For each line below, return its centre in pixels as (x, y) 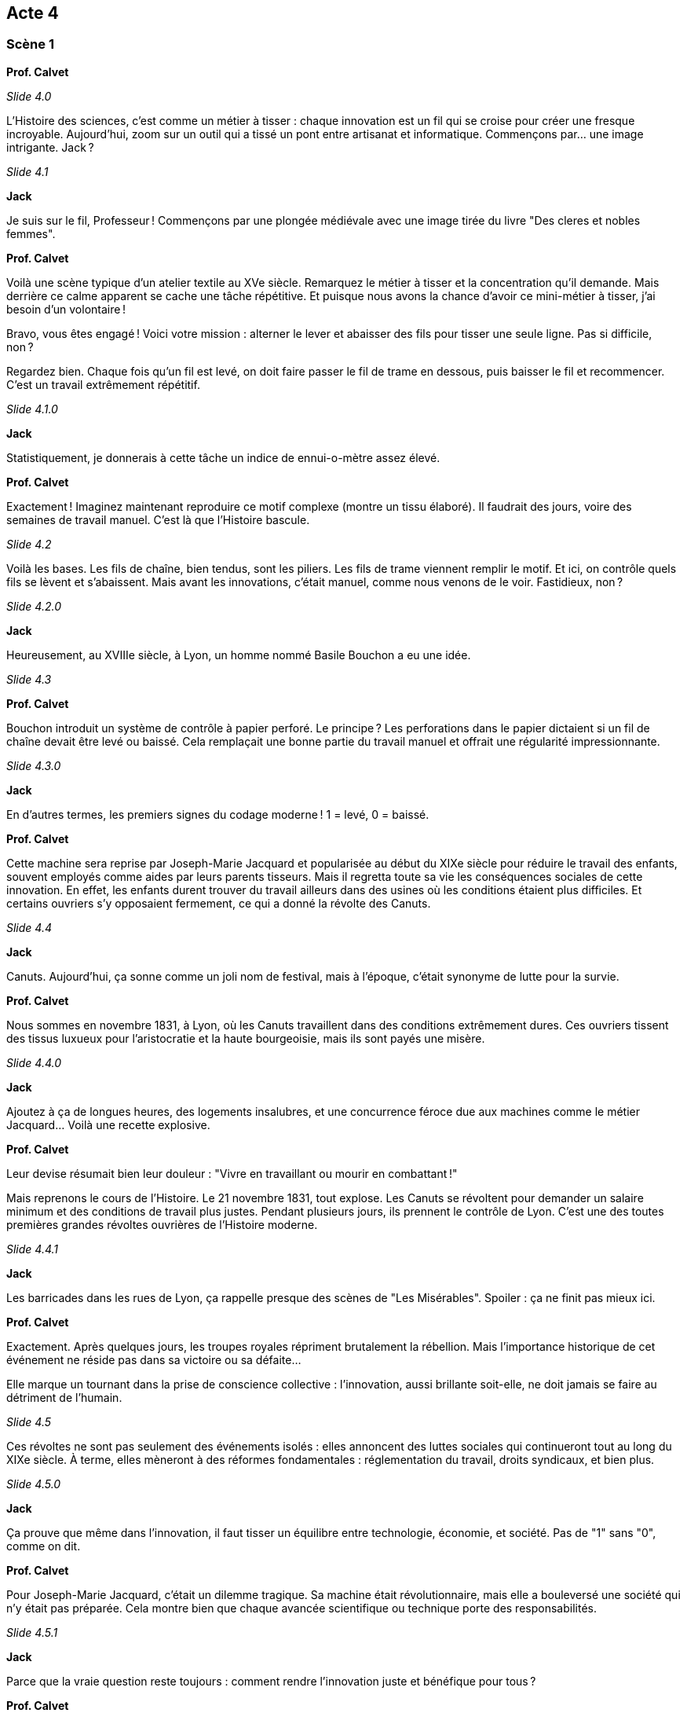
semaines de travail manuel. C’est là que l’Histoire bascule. (158, 519)
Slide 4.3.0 (34, 765)
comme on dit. (44, 1546)
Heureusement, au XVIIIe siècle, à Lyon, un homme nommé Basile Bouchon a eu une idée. (239, 655)
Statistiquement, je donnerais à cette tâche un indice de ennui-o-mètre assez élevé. (223, 457)
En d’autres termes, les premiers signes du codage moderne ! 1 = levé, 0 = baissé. (218, 814)
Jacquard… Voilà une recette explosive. (108, 1124)
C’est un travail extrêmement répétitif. (103, 384)
